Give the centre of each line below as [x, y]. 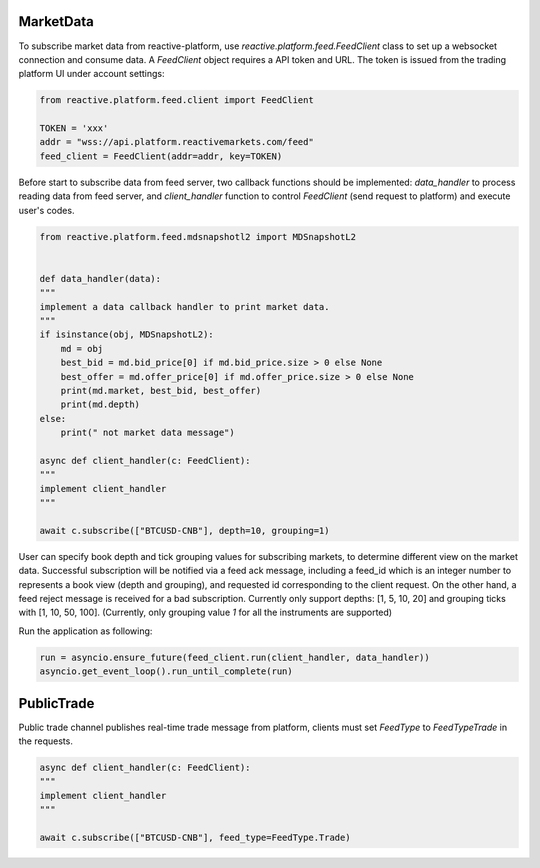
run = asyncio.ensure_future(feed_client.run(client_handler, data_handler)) [234, 657]
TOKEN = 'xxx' [74, 128]
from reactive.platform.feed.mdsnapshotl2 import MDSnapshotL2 [198, 236]
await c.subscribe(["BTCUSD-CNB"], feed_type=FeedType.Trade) [195, 837]
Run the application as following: [85, 631]
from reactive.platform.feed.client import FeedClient [176, 100]
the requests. [46, 741]
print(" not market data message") [147, 433]
